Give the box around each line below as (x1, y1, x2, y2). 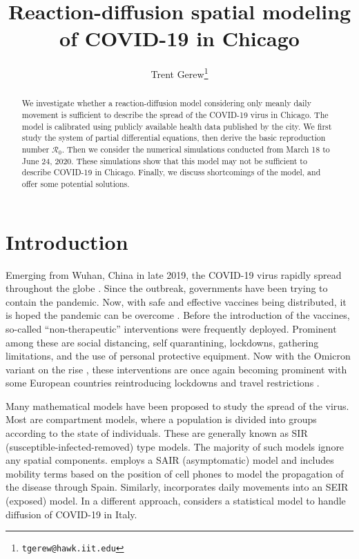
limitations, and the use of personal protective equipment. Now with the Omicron (6, 349, 351, 363)
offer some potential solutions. (21, 177, 130, 189)
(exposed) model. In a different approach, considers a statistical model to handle (6, 493, 346, 508)
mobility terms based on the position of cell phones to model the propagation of (6, 466, 344, 480)
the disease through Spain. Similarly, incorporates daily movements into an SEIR (6, 480, 349, 494)
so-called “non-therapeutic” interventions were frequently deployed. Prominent (6, 321, 337, 335)
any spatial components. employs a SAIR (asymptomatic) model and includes (6, 453, 334, 467)
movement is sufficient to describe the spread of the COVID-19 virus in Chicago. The (21, 109, 329, 121)
